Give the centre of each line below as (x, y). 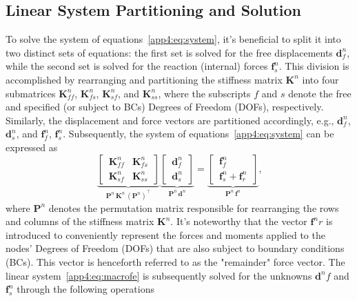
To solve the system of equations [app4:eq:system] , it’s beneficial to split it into (173, 39)
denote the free (320, 93)
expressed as (32, 147)
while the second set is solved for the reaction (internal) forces (137, 66)
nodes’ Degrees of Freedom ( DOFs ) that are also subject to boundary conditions (175, 248)
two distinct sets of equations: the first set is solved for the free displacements (169, 52)
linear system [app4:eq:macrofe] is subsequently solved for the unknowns (159, 275)
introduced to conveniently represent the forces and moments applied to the (165, 234)
